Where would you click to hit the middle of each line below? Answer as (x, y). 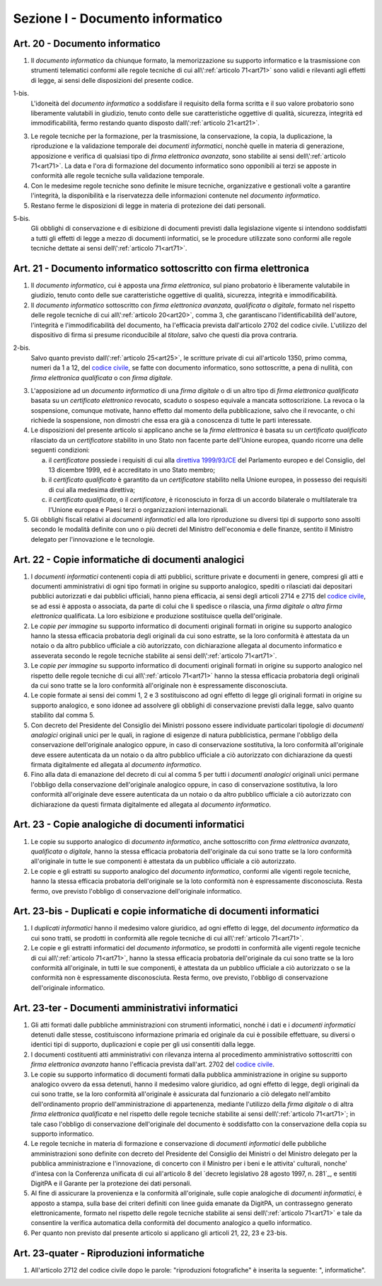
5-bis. (22, 218)
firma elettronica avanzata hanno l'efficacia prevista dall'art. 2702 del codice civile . (153, 1064)
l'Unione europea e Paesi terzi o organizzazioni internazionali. (139, 509)
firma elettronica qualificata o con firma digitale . (102, 377)
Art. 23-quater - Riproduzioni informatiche (109, 1253)
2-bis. (22, 348)
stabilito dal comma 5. (63, 715)
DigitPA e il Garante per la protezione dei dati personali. (111, 1183)
